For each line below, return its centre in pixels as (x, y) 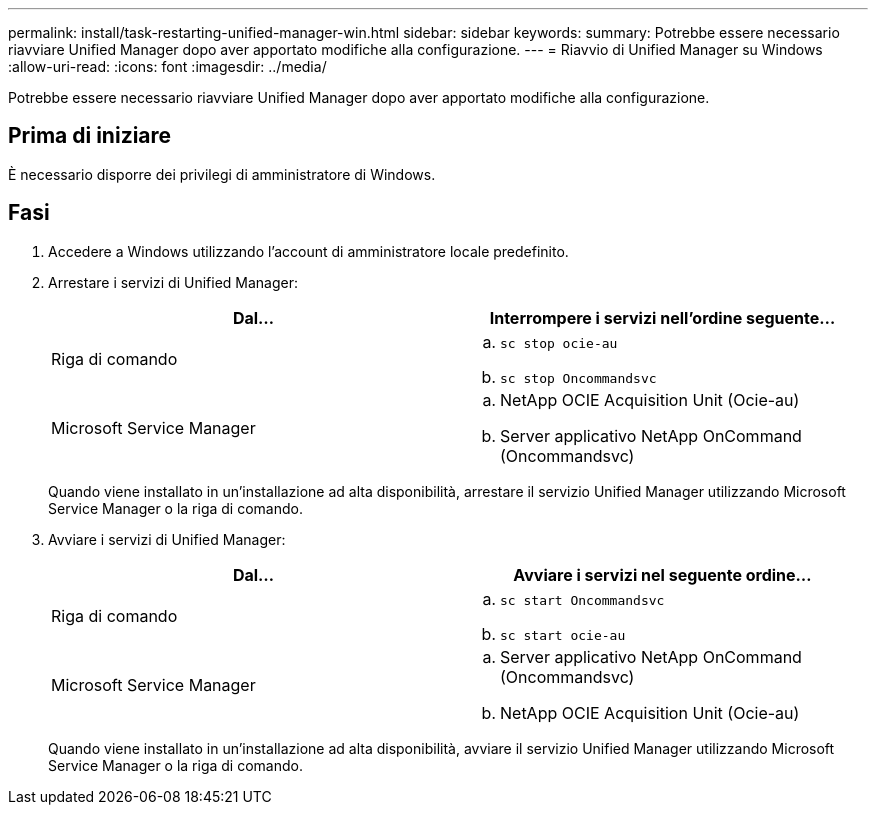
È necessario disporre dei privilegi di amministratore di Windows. (222, 174)
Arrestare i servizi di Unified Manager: (173, 282)
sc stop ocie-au (559, 343)
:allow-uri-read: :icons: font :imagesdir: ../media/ (167, 66)
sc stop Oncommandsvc (578, 378)
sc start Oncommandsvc (582, 600)
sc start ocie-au (563, 635)
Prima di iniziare (90, 136)
